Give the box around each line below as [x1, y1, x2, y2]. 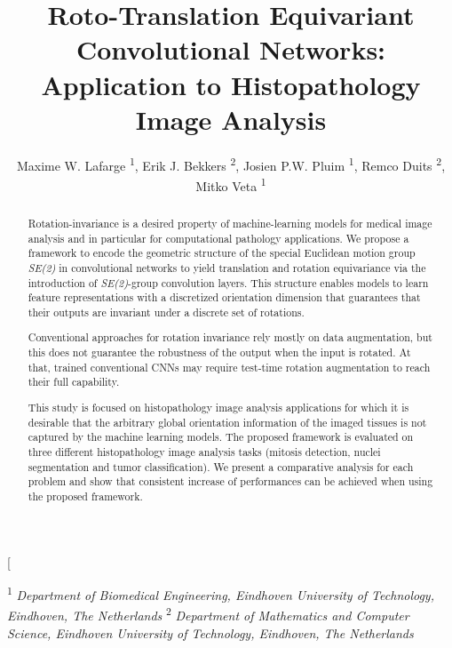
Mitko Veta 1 [195, 173, 266, 195]
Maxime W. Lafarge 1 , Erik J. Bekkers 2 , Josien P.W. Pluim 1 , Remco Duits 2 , [16, 153, 446, 174]
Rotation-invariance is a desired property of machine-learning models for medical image [28, 215, 432, 230]
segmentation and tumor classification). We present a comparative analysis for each [28, 459, 414, 474]
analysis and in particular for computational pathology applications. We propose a [28, 230, 409, 245]
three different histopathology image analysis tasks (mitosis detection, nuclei [28, 444, 381, 459]
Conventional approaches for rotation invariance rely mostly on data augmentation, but [28, 330, 432, 345]
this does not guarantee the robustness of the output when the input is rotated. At [28, 345, 411, 360]
